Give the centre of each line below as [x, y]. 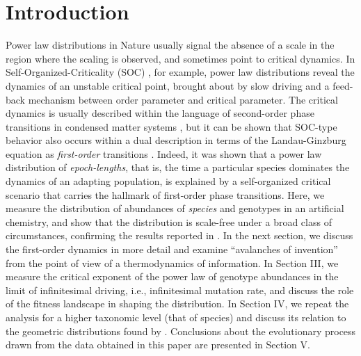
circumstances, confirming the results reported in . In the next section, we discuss [179, 235]
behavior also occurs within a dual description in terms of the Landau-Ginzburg [176, 140]
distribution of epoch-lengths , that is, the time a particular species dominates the [178, 167]
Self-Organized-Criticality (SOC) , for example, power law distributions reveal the [180, 72]
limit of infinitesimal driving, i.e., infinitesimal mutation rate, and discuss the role [180, 290]
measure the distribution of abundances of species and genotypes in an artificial [175, 208]
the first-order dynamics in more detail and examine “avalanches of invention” [172, 249]
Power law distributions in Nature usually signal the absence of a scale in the [170, 45]
